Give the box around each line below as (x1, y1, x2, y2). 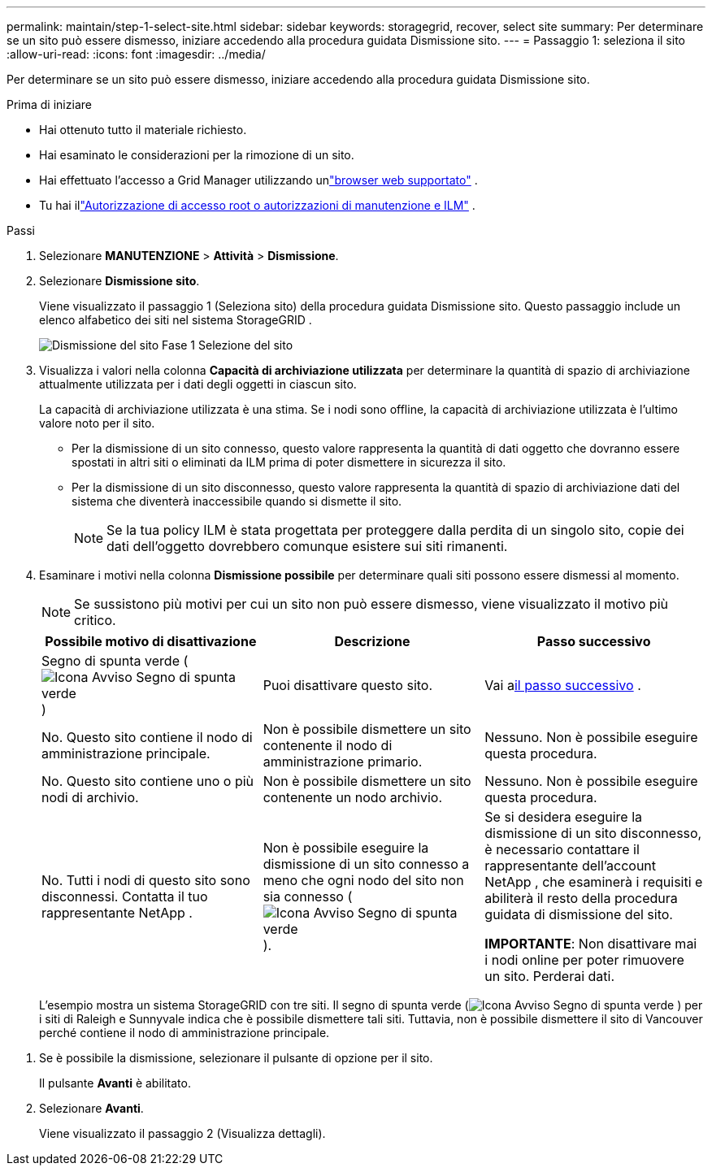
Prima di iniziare (7, 98, 92, 111)
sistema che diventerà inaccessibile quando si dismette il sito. (72, 494, 402, 508)
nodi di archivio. (41, 789, 139, 805)
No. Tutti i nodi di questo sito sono (41, 872, 250, 888)
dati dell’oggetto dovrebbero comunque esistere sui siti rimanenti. (106, 538, 508, 554)
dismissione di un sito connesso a (263, 856, 470, 872)
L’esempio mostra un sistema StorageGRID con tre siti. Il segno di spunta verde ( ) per (39, 998, 703, 1012)
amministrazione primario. (263, 753, 423, 770)
